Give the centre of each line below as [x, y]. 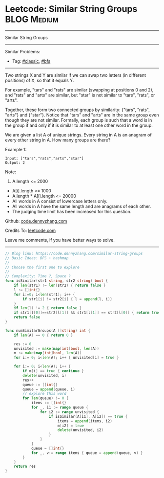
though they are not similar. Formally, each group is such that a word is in [79, 120]
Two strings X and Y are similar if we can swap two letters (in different [76, 75]
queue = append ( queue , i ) [49, 389]
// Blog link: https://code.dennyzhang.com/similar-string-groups [74, 253]
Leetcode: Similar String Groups [71, 9]
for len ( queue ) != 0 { [46, 398]
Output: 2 [15, 162]
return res [25, 467]
